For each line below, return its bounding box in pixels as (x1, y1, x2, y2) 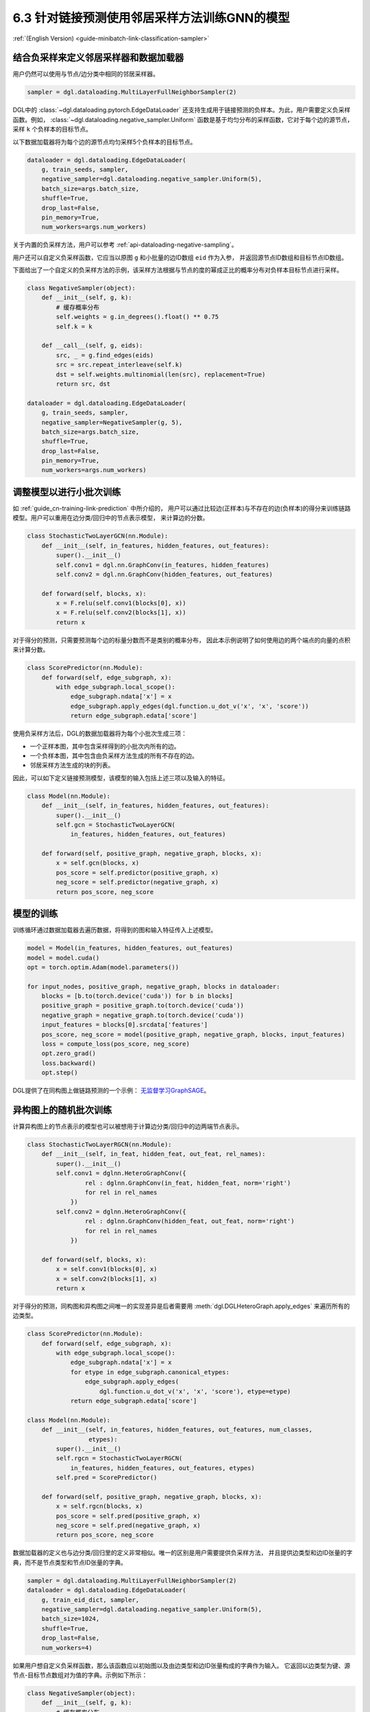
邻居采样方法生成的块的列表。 (29, 761, 114, 770)
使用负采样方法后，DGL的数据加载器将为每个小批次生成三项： (12, 729, 188, 738)
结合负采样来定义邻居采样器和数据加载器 (12, 52, 184, 64)
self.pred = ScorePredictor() (56, 1474, 158, 1482)
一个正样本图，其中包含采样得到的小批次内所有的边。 (29, 742, 180, 750)
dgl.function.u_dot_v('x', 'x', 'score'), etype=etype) (99, 1387, 291, 1395)
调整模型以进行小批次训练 (12, 486, 121, 498)
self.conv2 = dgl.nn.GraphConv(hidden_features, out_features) (56, 570, 273, 578)
